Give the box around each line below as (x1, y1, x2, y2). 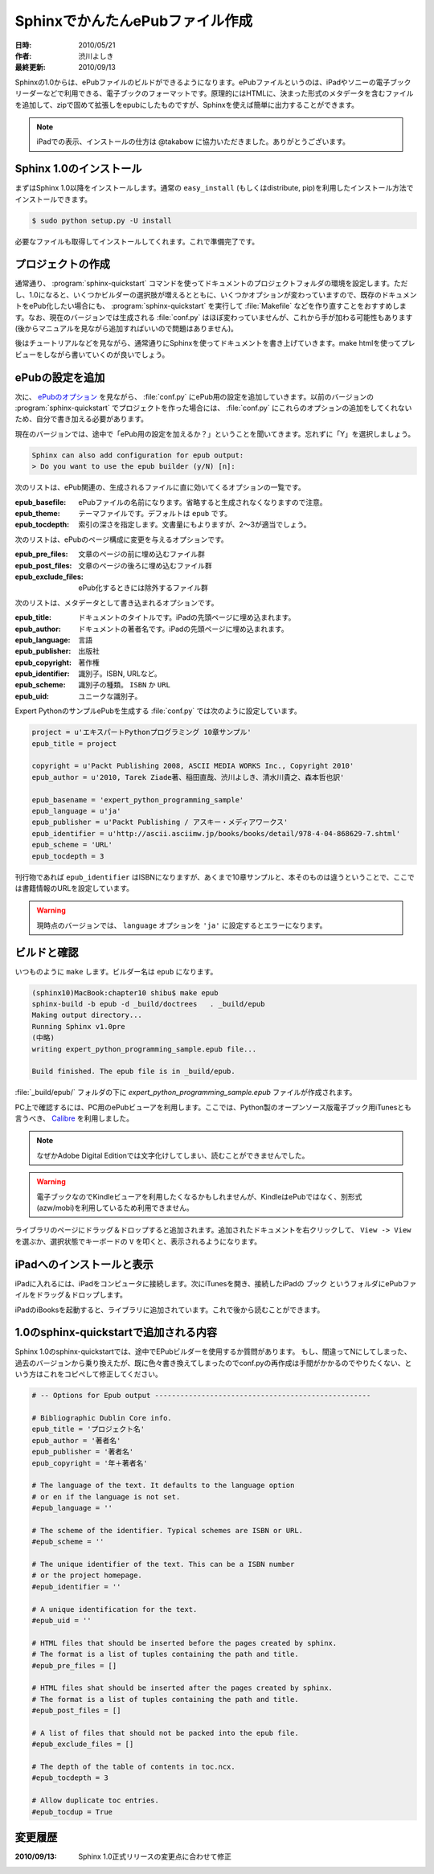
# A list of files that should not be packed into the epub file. (31, 1728, 299, 1737)
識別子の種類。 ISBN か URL (78, 680, 170, 690)
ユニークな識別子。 (78, 691, 142, 701)
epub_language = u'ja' (31, 806, 121, 815)
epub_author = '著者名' (31, 1436, 121, 1445)
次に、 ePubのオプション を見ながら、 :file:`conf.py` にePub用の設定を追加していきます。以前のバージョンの (14, 392, 374, 401)
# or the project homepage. (31, 1571, 142, 1580)
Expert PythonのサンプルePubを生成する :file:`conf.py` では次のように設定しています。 (14, 706, 301, 716)
